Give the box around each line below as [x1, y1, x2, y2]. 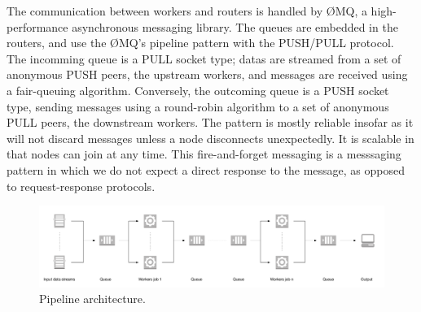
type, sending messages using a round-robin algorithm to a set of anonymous [7, 97, 389, 115]
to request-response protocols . [7, 177, 156, 194]
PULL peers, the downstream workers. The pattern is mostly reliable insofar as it [7, 114, 414, 131]
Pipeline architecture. [39, 290, 146, 307]
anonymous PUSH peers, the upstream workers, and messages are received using [7, 66, 408, 83]
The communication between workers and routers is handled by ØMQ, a [7, 2, 367, 19]
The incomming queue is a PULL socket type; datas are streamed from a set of [7, 50, 401, 67]
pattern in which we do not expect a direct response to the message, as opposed [7, 161, 405, 178]
